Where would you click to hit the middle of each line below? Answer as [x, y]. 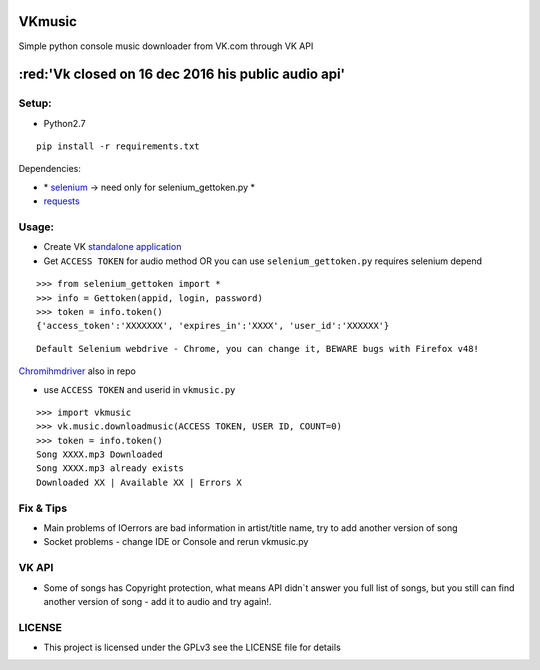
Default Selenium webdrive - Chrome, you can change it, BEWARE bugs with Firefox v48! [258, 348]
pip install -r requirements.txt [118, 146]
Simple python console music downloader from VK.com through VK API [166, 46]
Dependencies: [50, 169]
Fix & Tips [43, 508]
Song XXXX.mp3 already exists [110, 468]
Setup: [35, 103]
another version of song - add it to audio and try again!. [157, 601]
